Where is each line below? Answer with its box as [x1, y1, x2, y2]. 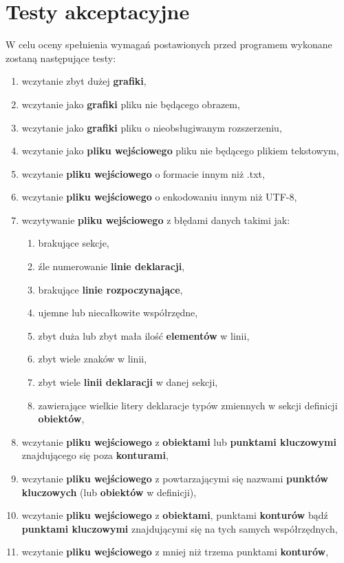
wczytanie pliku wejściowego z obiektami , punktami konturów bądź [21, 508, 328, 522]
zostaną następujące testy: [6, 50, 116, 65]
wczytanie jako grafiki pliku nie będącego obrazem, [21, 96, 240, 111]
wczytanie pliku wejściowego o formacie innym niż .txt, [21, 166, 265, 181]
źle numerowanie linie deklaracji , [38, 259, 185, 274]
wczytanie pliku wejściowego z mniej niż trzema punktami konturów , [21, 544, 329, 559]
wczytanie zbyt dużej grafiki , [21, 74, 147, 88]
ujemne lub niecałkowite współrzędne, [38, 305, 198, 320]
